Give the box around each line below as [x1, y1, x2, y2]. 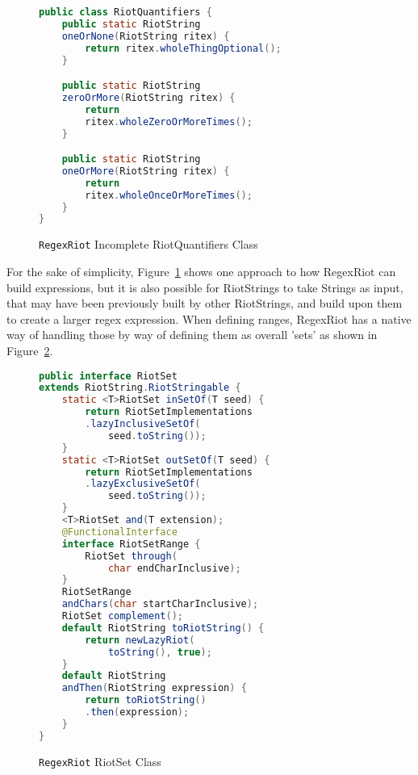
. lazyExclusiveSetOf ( [85, 478, 201, 490]
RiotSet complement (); [61, 610, 183, 622]
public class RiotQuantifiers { [39, 6, 212, 18]
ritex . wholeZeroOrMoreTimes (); [85, 115, 253, 128]
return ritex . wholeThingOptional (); [85, 42, 282, 54]
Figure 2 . [6, 341, 53, 358]
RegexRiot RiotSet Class [39, 752, 161, 769]
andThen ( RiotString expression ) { [61, 682, 247, 694]
